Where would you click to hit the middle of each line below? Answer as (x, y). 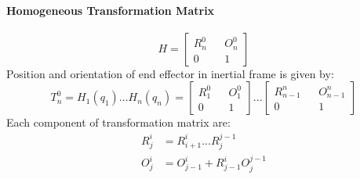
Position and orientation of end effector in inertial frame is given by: (170, 73)
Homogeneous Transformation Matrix (111, 10)
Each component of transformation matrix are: (118, 122)
